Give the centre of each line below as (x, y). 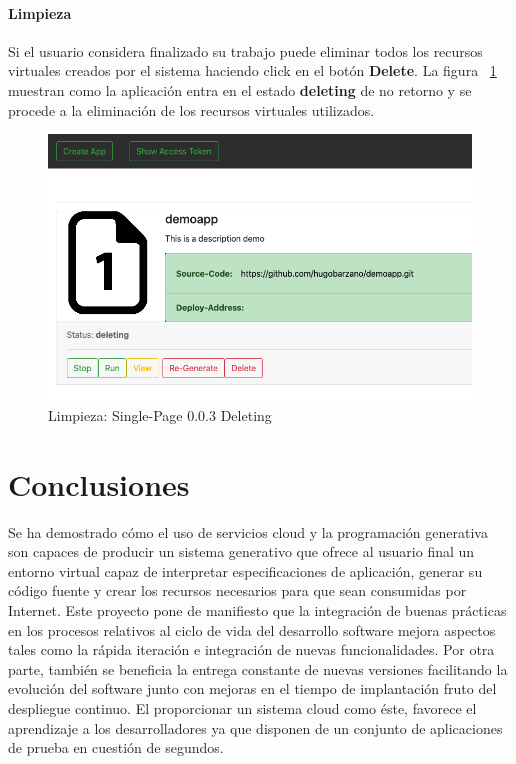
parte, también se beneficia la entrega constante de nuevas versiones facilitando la (258, 668)
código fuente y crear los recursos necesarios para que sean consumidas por (237, 590)
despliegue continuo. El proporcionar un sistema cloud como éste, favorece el (242, 707)
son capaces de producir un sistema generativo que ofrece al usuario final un (241, 551)
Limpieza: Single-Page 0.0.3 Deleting (160, 414)
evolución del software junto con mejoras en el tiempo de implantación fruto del (252, 688)
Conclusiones (99, 483)
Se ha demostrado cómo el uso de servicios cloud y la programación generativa (248, 531)
